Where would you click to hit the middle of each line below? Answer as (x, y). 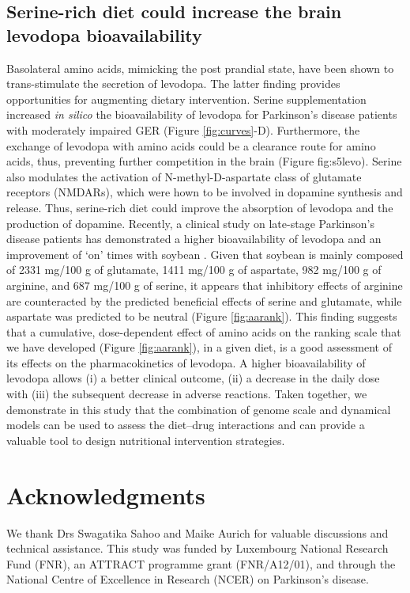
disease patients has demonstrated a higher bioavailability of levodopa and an (194, 239)
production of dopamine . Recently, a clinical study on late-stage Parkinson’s (190, 223)
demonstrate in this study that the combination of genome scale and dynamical (199, 409)
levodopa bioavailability (104, 34)
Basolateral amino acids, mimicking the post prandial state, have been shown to (200, 68)
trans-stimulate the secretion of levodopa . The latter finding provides (173, 84)
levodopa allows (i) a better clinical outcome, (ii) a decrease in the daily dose (193, 378)
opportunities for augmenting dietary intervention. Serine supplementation (186, 99)
